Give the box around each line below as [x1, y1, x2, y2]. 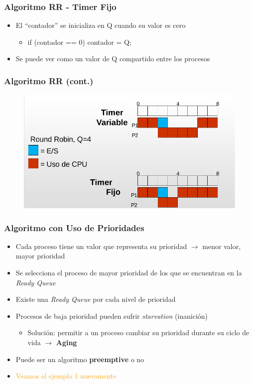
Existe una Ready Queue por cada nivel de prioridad [15, 294, 176, 304]
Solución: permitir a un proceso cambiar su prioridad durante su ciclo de [27, 327, 250, 338]
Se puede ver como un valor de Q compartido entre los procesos [15, 53, 210, 64]
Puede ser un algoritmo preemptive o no [15, 354, 144, 364]
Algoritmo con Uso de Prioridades [4, 221, 144, 234]
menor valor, [202, 241, 241, 251]
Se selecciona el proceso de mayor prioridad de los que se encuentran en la [15, 267, 242, 278]
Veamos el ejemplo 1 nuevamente [15, 371, 117, 381]
